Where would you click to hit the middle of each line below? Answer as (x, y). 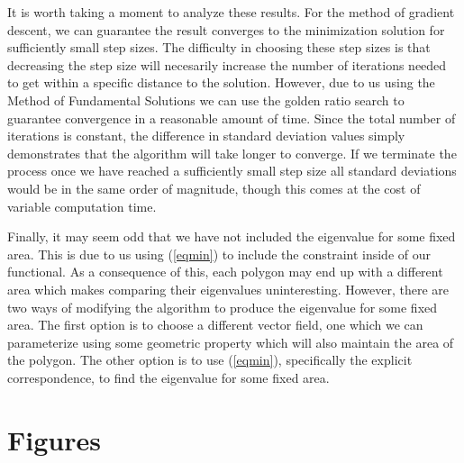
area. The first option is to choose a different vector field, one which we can (215, 325)
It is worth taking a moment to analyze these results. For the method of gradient (231, 12)
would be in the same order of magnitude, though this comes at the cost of (214, 188)
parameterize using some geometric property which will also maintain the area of (231, 342)
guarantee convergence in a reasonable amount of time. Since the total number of (232, 118)
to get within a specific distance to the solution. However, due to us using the (221, 82)
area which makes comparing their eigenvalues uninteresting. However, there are (228, 289)
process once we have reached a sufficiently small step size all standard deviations (232, 171)
